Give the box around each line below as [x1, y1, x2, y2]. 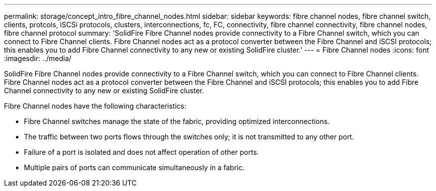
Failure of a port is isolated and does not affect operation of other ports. [24, 148, 259, 156]
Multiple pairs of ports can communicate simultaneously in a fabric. [24, 163, 245, 172]
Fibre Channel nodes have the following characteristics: [4, 102, 187, 110]
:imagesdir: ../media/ [4, 54, 72, 63]
